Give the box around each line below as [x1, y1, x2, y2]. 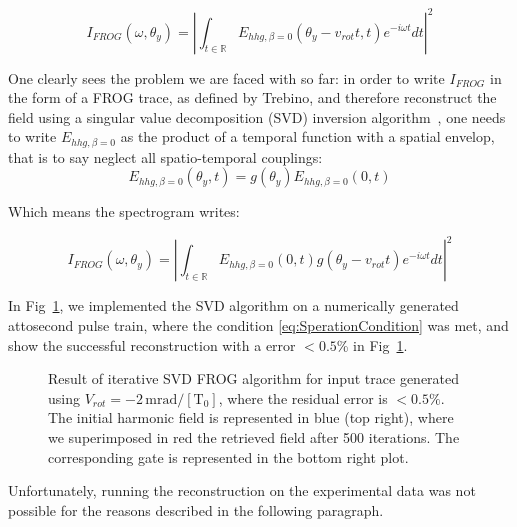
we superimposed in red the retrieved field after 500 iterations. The [48, 426, 460, 447]
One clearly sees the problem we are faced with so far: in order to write [8, 67, 445, 88]
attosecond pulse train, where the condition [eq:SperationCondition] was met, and [8, 315, 509, 336]
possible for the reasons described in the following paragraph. [8, 499, 384, 520]
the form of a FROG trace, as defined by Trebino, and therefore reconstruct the [8, 87, 497, 108]
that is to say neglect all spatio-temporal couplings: [8, 146, 323, 167]
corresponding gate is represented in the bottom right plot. [48, 446, 409, 467]
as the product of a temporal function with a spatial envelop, [120, 126, 495, 147]
